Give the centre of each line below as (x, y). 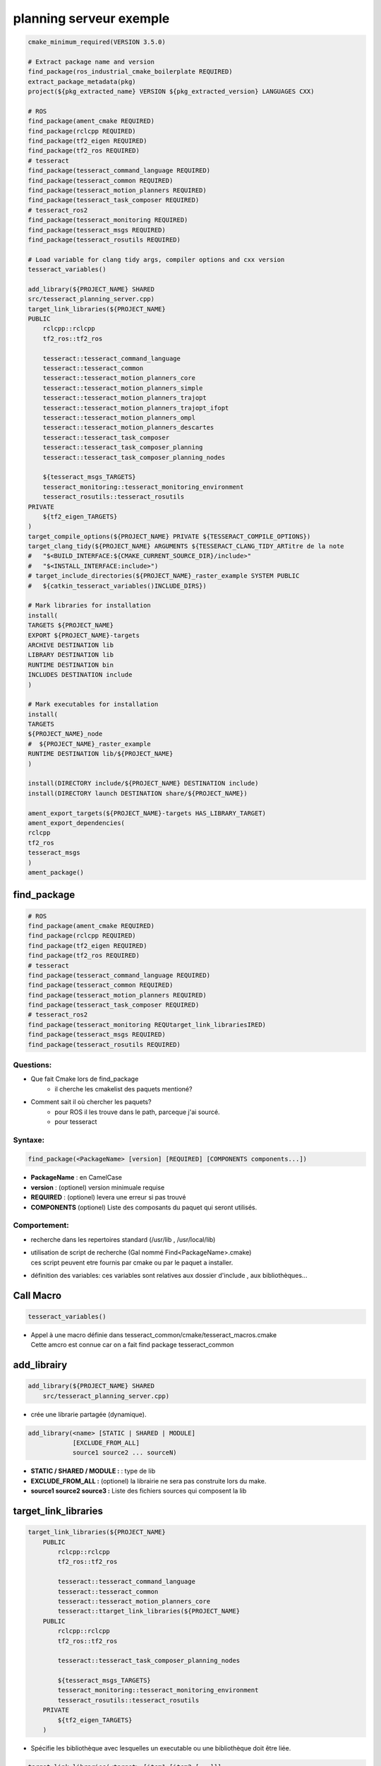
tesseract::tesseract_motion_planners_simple (123, 388)
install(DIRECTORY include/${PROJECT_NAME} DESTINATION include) (143, 783)
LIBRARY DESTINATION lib (71, 655)
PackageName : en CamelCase (77, 1178)
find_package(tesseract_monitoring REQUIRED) (108, 220)
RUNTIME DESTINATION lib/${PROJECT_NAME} (101, 754)
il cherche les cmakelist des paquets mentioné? (123, 1089)
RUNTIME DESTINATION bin (71, 665)
